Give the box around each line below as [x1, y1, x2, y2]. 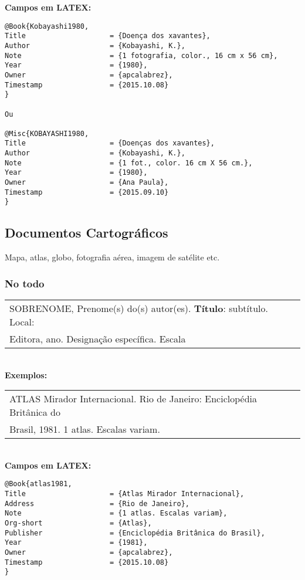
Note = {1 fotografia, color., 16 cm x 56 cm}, [5, 51, 278, 60]
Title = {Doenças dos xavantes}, [5, 139, 215, 148]
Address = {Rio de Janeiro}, [5, 499, 189, 508]
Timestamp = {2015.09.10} [5, 188, 169, 196]
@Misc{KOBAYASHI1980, [5, 129, 89, 138]
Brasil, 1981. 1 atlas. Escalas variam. [9, 422, 160, 436]
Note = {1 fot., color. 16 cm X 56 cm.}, [5, 158, 253, 167]
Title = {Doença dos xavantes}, [5, 32, 211, 40]
